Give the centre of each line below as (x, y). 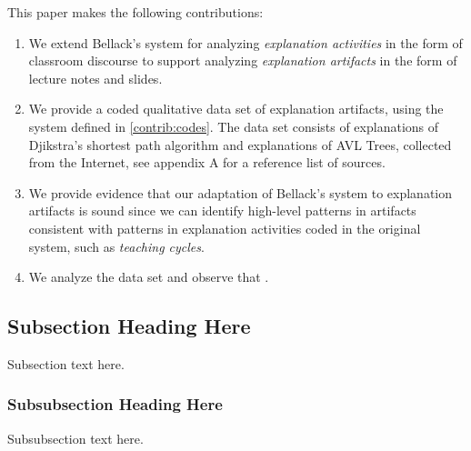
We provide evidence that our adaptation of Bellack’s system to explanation (241, 192)
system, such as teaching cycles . (116, 246)
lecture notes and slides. (95, 78)
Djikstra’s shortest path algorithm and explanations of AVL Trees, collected (240, 144)
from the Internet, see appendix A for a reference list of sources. (207, 162)
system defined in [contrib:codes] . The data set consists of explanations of (234, 126)
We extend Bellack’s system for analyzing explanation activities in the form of (246, 42)
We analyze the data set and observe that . (149, 277)
